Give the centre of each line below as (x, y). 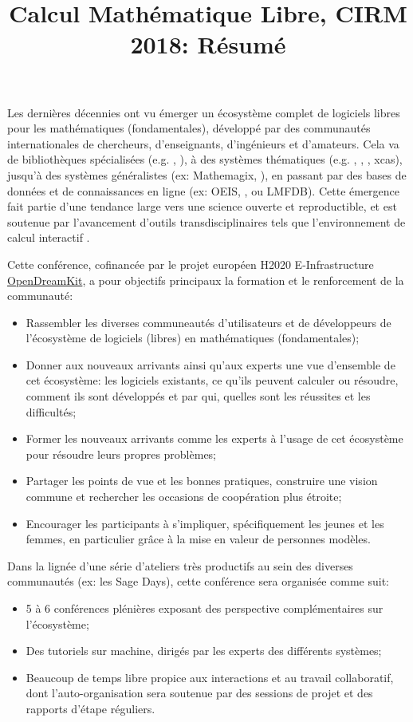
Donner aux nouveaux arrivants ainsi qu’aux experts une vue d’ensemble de (210, 364)
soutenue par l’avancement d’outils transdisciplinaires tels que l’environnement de (206, 221)
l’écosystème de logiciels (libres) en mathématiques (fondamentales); (193, 338)
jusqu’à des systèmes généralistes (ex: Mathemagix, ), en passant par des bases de (207, 174)
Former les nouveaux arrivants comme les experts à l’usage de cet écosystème (214, 438)
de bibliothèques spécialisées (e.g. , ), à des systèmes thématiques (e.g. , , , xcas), (205, 159)
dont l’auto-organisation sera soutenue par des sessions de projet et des (199, 693)
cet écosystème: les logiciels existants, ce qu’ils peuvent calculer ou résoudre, (212, 380)
